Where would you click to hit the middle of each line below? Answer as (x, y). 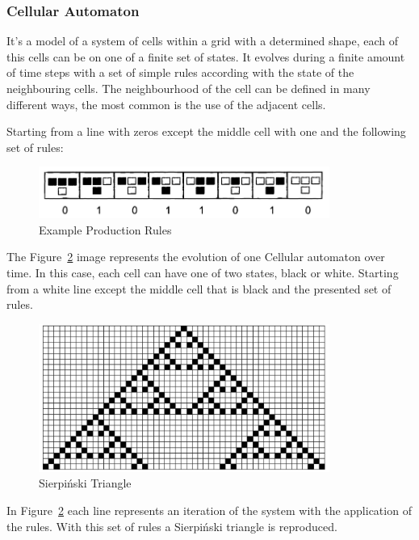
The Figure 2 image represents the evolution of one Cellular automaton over (196, 257)
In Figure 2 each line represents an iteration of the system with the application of (209, 510)
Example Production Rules (105, 229)
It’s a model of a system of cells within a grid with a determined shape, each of (202, 41)
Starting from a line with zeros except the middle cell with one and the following (206, 131)
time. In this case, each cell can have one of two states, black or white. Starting (203, 272)
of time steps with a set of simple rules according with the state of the (180, 72)
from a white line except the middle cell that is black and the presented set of (199, 288)
